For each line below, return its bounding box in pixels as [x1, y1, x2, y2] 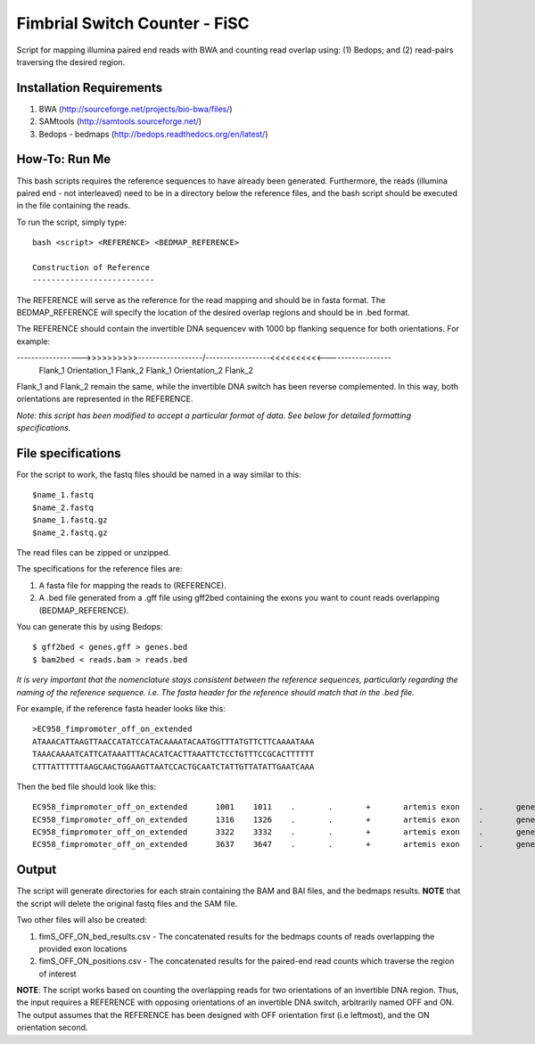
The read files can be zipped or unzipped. [16, 547, 171, 558]
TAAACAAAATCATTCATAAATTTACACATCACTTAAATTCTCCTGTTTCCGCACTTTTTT [32, 749, 315, 760]
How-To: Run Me [16, 152, 111, 167]
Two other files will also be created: [16, 915, 147, 925]
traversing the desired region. [16, 56, 126, 67]
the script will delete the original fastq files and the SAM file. [16, 898, 238, 908]
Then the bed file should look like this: [16, 781, 156, 792]
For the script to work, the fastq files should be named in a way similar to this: [16, 469, 302, 481]
